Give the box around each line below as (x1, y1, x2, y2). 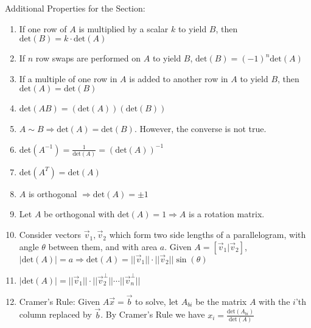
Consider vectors (19, 228, 82, 241)
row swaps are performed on (35, 52, 141, 65)
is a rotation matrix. (189, 208, 265, 220)
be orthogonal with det (44, 208, 130, 220)
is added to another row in (129, 72, 228, 85)
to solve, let (135, 295, 178, 307)
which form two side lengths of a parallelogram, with (109, 228, 306, 241)
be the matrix (195, 295, 247, 307)
